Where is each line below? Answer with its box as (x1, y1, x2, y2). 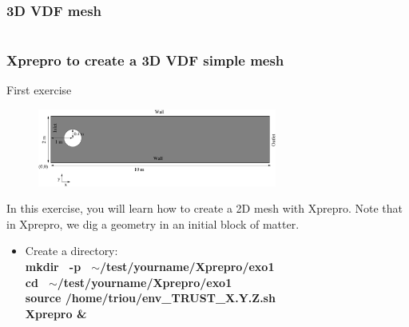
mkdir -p (25, 258, 81, 275)
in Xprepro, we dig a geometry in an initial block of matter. (6, 215, 300, 232)
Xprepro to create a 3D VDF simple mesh (6, 50, 284, 70)
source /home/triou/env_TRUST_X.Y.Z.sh (25, 289, 276, 306)
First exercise (6, 82, 72, 98)
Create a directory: (25, 242, 118, 259)
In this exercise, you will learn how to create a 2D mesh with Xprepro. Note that (6, 200, 403, 217)
